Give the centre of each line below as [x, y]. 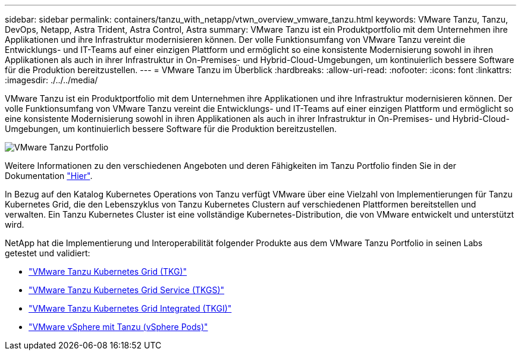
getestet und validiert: [48, 253]
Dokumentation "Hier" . [49, 176]
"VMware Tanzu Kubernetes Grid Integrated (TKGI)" [130, 308]
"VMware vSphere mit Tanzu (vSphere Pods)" [118, 327]
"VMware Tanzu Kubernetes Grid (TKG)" [108, 271]
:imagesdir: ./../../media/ [51, 80]
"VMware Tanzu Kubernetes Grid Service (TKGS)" [127, 290]
